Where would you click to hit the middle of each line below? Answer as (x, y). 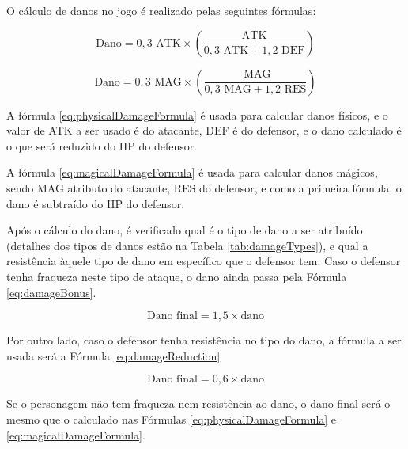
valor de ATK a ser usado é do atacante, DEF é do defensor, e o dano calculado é (204, 130)
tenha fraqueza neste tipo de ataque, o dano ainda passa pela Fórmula (177, 276)
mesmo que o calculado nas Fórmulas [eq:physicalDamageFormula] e (172, 419)
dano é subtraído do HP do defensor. (96, 203)
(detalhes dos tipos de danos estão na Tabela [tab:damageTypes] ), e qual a (187, 245)
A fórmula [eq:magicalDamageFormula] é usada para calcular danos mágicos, (192, 172)
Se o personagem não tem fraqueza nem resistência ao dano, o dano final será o (198, 403)
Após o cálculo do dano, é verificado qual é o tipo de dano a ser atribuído (185, 230)
